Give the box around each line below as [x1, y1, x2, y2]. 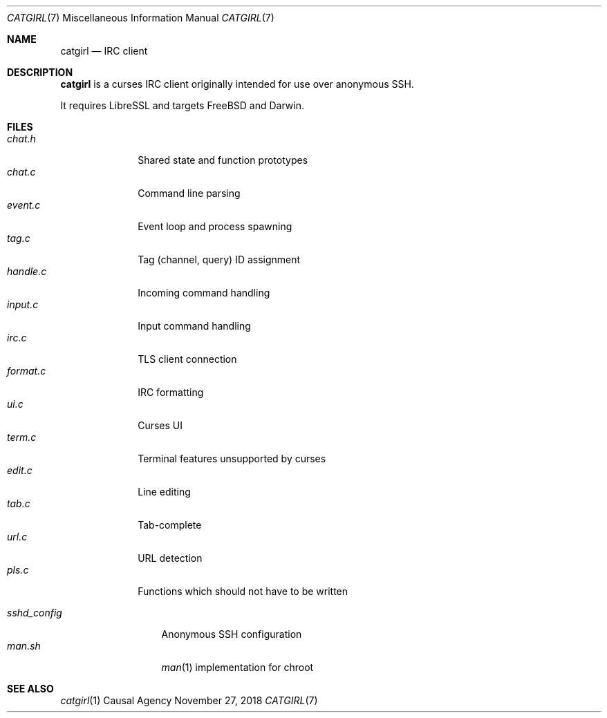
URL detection [138, 552, 203, 564]
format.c [7, 365, 46, 377]
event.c [7, 199, 41, 211]
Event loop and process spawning [138, 220, 292, 232]
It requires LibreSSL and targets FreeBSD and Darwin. [60, 100, 304, 111]
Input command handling [138, 320, 251, 332]
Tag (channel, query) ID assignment [138, 254, 301, 265]
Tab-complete [138, 519, 202, 531]
